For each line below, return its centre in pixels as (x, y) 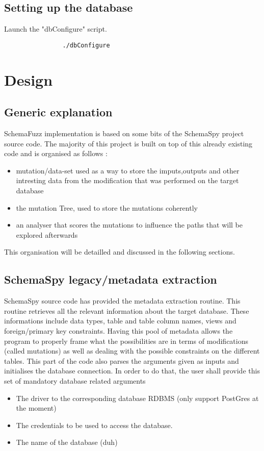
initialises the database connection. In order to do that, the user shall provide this (132, 371)
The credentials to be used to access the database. (94, 425)
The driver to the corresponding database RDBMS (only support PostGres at (137, 398)
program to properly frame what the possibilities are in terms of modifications (126, 341)
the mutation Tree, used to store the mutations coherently (107, 207)
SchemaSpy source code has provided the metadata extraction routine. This (122, 301)
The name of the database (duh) (67, 442)
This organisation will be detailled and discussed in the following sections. (120, 252)
